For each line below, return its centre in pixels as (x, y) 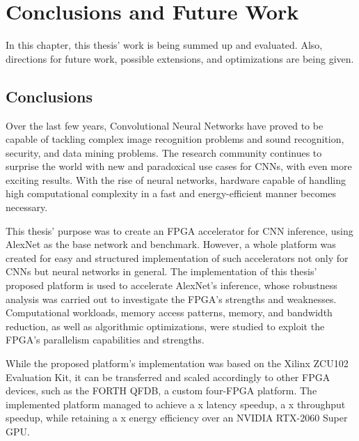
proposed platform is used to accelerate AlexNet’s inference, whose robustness (171, 285)
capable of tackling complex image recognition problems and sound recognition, (175, 139)
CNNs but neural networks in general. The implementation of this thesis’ (161, 271)
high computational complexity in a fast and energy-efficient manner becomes (171, 193)
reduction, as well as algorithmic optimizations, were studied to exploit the (165, 326)
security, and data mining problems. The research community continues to (164, 152)
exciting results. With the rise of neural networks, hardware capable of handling (176, 179)
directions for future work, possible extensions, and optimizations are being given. (180, 58)
